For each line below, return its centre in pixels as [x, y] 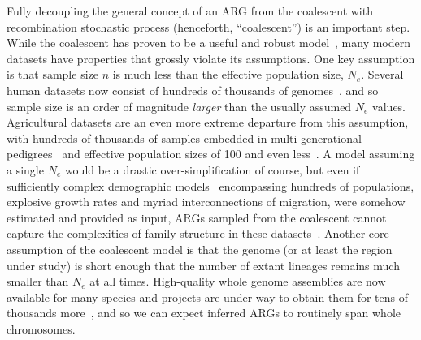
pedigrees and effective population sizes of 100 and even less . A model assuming [211, 154]
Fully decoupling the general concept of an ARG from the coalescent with [190, 11]
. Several [382, 74]
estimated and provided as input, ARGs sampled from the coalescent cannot [197, 217]
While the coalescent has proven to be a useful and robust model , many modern [209, 43]
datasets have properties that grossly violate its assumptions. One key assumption [211, 58]
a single [25, 169]
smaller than [38, 281]
